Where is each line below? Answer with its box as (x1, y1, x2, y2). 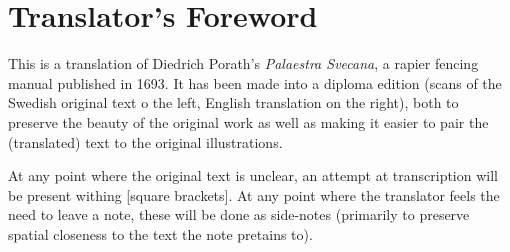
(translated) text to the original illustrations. (8, 131, 283, 152)
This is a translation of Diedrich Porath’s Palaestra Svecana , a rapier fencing (8, 53, 479, 74)
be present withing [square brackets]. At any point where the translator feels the (8, 184, 500, 205)
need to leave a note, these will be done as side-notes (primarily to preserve (8, 204, 470, 225)
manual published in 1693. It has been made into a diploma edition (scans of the (8, 72, 502, 93)
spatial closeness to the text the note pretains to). (8, 223, 313, 244)
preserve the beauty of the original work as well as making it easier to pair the (8, 111, 489, 132)
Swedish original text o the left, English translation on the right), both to (8, 92, 459, 113)
